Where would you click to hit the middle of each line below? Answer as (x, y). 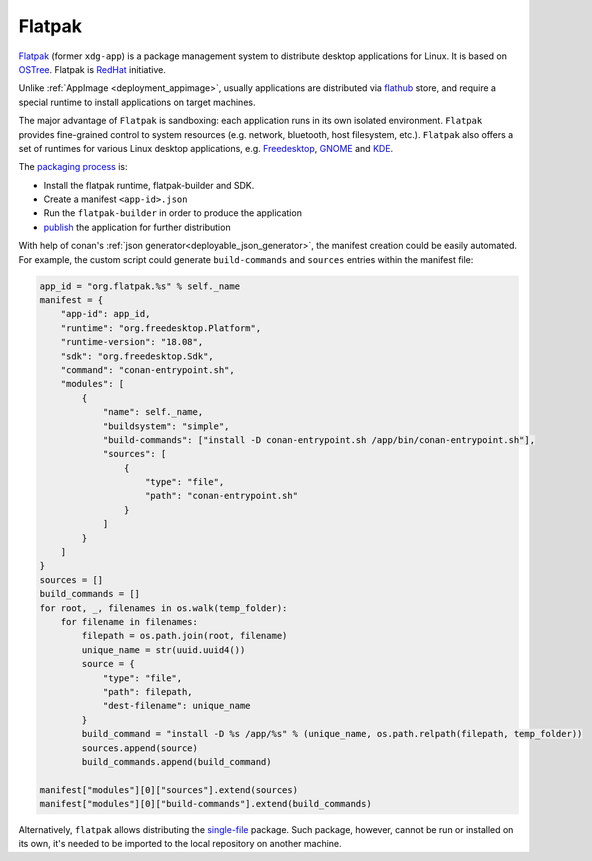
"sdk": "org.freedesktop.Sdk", (137, 356)
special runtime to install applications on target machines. (137, 102)
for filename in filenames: (129, 621)
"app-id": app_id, (105, 314)
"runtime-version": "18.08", (132, 342)
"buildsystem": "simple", (166, 426)
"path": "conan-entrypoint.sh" (222, 496)
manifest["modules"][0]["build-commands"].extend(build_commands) (205, 804)
